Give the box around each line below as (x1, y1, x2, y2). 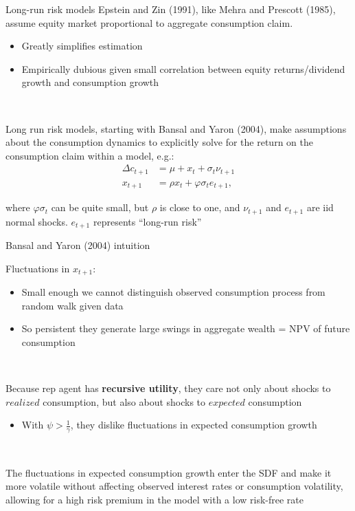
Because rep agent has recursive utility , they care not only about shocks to (5, 381, 331, 395)
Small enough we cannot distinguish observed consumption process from (21, 285, 325, 299)
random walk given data (21, 298, 124, 312)
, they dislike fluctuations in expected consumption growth (70, 417, 317, 432)
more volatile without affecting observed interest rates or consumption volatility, (5, 479, 343, 493)
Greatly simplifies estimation (21, 39, 143, 53)
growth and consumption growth (21, 75, 159, 89)
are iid (306, 200, 334, 215)
